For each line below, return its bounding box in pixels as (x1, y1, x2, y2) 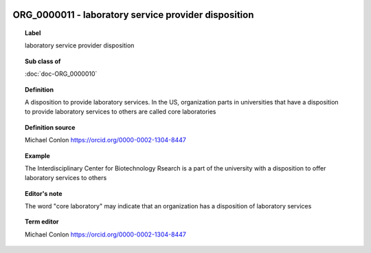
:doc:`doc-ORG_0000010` (25, 69, 98, 78)
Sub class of (25, 57, 61, 65)
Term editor (25, 217, 59, 226)
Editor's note (25, 189, 63, 197)
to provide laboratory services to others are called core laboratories (25, 107, 216, 116)
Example (25, 151, 51, 159)
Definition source (25, 123, 76, 131)
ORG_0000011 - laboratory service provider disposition (12, 9, 254, 21)
